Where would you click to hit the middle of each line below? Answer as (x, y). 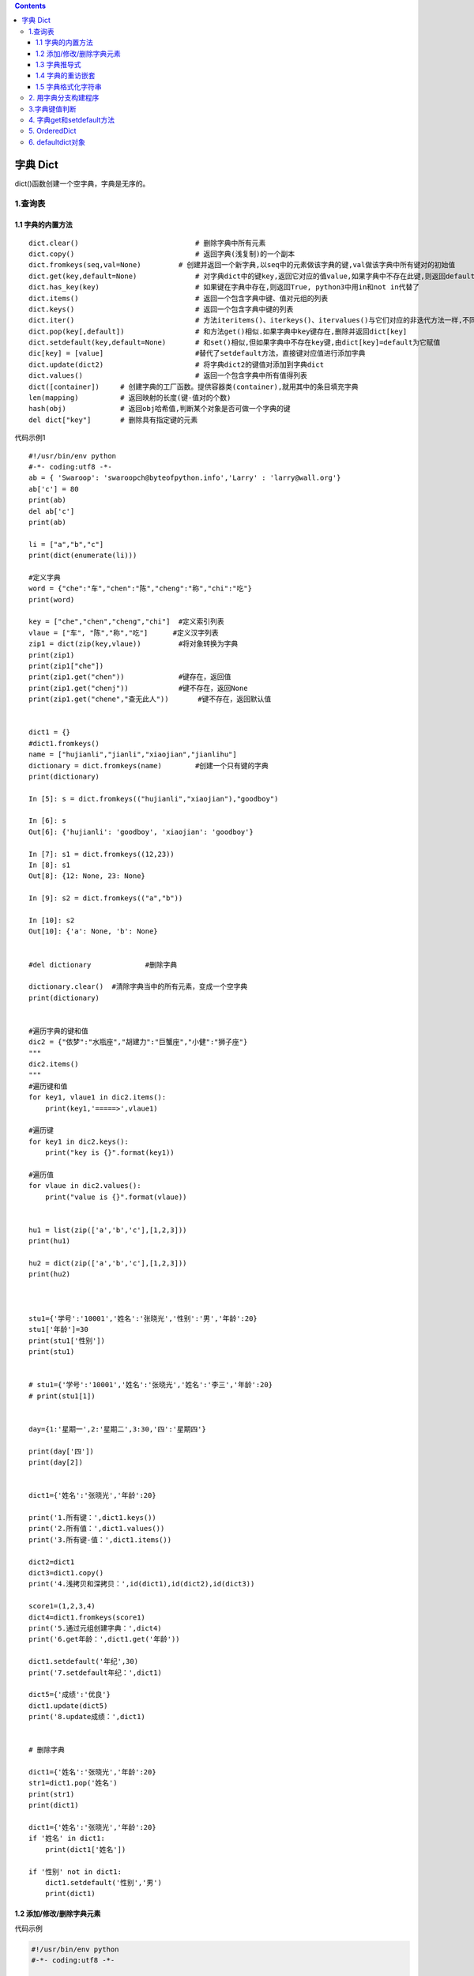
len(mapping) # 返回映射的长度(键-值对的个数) (130, 398)
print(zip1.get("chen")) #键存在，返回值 (130, 677)
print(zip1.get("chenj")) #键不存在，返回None (138, 688)
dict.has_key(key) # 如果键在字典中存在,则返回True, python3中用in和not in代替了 (224, 287)
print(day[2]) (56, 1463)
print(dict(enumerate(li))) (83, 556)
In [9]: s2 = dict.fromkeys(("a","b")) (106, 898)
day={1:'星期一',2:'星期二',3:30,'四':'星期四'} (118, 1429)
